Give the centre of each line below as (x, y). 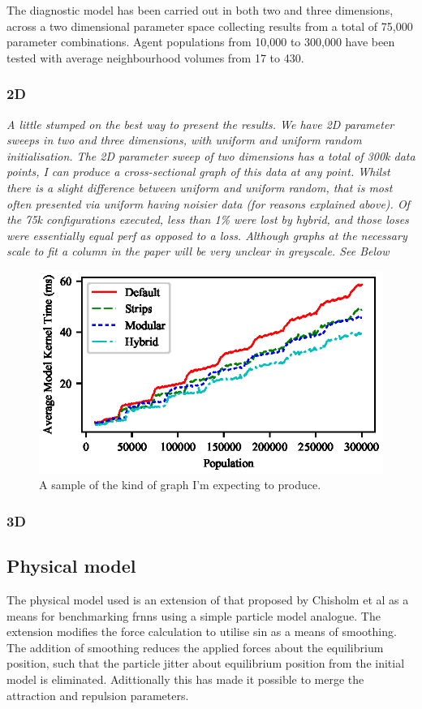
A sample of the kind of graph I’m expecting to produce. (180, 485)
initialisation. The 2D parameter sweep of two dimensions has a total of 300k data (211, 155)
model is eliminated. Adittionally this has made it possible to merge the (185, 679)
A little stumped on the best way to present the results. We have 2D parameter (200, 124)
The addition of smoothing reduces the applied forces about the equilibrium (195, 647)
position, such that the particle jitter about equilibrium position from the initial (206, 663)
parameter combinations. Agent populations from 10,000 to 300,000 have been (201, 42)
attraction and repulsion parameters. (98, 695)
